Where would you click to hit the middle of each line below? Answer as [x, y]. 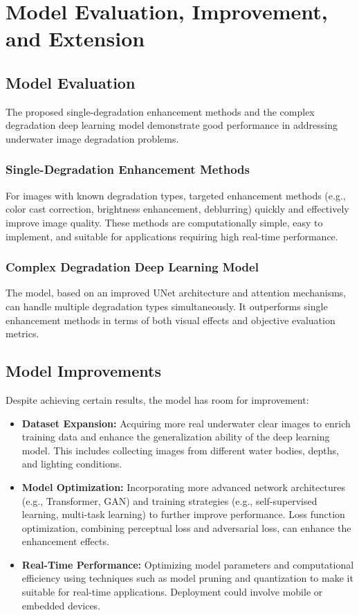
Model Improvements [83, 371]
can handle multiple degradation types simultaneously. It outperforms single [167, 306]
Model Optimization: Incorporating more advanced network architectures [183, 487]
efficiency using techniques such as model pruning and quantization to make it [187, 578]
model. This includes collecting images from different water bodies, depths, [181, 450]
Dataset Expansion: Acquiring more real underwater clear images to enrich [186, 423]
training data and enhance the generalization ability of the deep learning [176, 437]
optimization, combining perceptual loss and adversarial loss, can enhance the [186, 527]
